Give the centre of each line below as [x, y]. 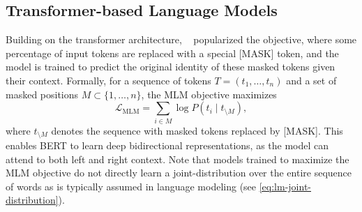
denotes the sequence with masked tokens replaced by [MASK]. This [197, 130]
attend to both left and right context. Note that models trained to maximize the [178, 159]
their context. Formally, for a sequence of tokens [108, 80]
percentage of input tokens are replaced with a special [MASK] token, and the [172, 53]
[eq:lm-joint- [285, 186]
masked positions [42, 94]
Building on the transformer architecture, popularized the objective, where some [181, 39]
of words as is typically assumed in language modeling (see [131, 186]
